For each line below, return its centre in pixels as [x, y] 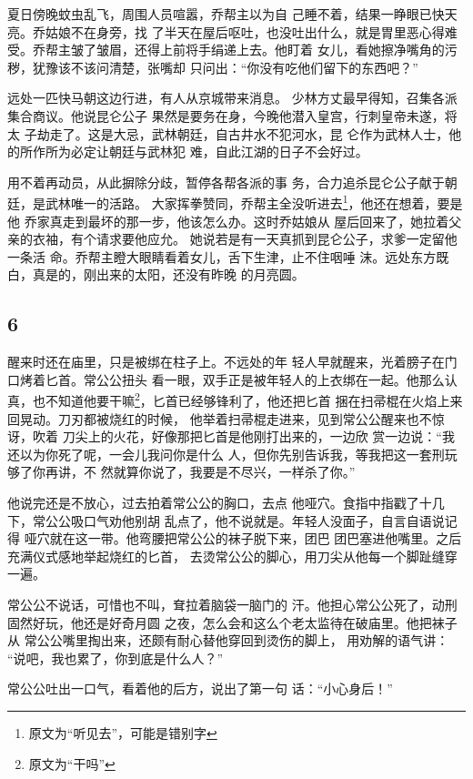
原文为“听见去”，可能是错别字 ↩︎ [123, 732]
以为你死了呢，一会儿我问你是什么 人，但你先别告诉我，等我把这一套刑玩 [238, 454]
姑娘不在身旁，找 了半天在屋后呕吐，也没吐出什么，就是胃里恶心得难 [251, 31]
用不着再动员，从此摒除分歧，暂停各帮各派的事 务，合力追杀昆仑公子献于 [226, 182]
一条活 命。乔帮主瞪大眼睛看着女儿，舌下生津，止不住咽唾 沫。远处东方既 [228, 256]
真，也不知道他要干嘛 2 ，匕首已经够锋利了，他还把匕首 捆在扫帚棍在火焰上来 [235, 400]
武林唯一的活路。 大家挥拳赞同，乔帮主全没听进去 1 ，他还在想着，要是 [254, 202]
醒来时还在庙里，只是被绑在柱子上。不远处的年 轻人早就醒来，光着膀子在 [226, 362]
